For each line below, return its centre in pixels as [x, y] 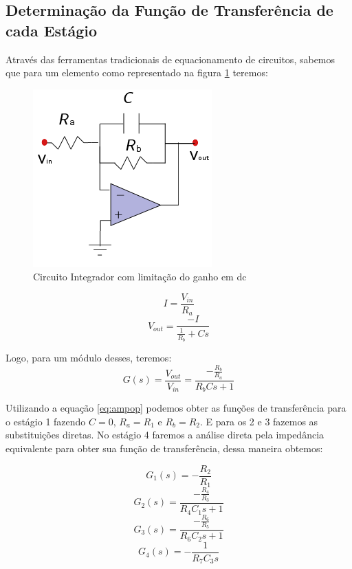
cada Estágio [52, 30]
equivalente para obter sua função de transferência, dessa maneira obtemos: [164, 448]
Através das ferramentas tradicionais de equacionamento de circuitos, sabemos [170, 59]
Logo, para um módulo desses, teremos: [89, 358]
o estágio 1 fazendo [46, 421]
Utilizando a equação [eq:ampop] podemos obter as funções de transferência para [176, 408]
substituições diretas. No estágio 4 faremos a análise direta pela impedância [165, 435]
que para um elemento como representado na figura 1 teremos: [137, 72]
